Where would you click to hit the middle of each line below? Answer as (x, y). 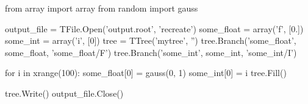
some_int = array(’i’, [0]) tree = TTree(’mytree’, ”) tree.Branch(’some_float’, (151, 40)
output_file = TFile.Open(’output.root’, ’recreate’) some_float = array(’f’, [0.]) (154, 28)
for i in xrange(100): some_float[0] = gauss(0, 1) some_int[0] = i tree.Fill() (146, 73)
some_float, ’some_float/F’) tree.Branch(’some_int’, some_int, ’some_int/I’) (151, 52)
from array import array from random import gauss (102, 8)
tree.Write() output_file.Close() (64, 93)
